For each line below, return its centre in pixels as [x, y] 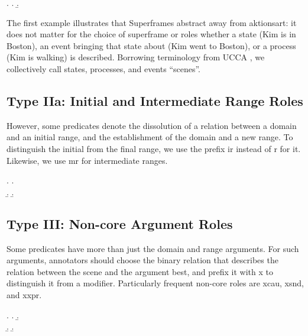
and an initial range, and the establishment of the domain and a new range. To [150, 137]
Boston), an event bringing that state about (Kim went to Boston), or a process [151, 45]
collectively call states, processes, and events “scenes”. [104, 68]
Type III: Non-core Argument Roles [120, 223]
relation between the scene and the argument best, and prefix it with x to [140, 271]
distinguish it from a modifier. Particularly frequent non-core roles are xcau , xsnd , [155, 283]
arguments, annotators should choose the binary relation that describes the [142, 260]
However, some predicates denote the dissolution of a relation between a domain [152, 125]
